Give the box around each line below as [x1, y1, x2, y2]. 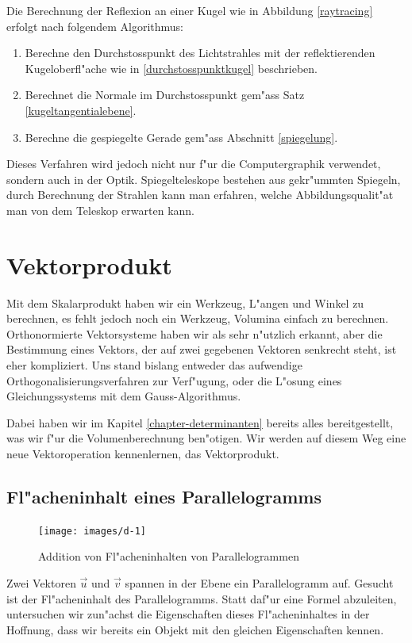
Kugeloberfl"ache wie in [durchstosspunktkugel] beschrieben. [25, 59, 318, 76]
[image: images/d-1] [38, 525, 147, 537]
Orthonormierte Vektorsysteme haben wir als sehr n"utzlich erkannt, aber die [6, 325, 383, 342]
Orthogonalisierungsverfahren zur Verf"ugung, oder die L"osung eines [6, 372, 342, 388]
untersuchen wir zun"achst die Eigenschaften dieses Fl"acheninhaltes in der [6, 606, 370, 622]
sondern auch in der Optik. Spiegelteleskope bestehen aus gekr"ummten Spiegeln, [6, 170, 401, 187]
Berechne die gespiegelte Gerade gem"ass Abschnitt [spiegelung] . [25, 128, 338, 145]
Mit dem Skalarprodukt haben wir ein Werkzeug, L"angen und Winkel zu [6, 294, 364, 311]
